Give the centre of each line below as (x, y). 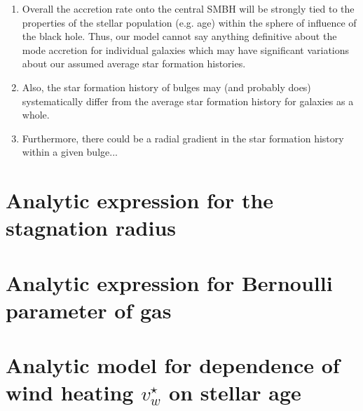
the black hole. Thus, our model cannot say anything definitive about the (179, 36)
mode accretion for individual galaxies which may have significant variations (186, 49)
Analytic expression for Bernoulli (169, 282)
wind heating (70, 392)
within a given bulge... (70, 152)
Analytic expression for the (140, 200)
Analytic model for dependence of (173, 365)
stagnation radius (91, 228)
